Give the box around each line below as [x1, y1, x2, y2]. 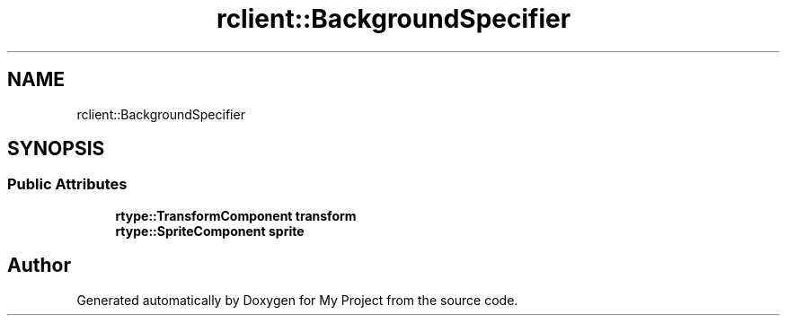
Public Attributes [7, 175, 128, 194]
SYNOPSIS [7, 137, 105, 161]
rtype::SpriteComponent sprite [115, 223, 305, 239]
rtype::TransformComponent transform [115, 207, 357, 223]
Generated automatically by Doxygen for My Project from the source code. [76, 292, 518, 308]
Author [7, 254, 71, 277]
